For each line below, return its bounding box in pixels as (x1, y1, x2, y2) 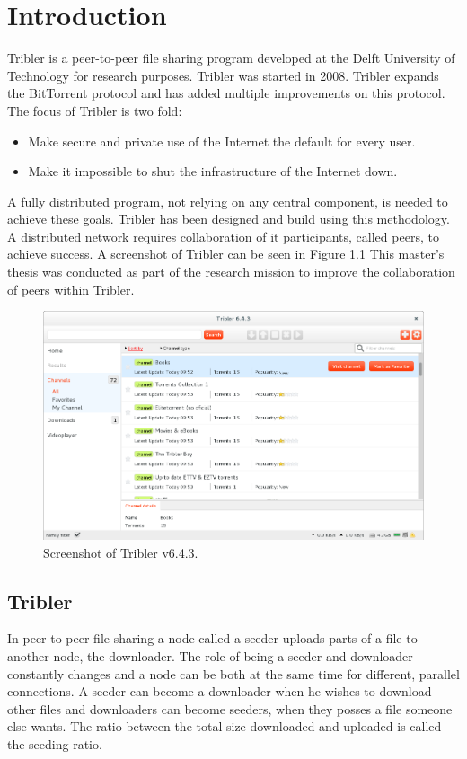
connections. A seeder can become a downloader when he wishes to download (7, 682, 432, 701)
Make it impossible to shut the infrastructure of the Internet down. (28, 162, 398, 181)
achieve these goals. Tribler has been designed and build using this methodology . (7, 209, 450, 228)
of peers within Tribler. (7, 279, 135, 298)
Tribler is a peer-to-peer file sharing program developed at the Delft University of (7, 49, 455, 67)
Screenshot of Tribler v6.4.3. (43, 543, 198, 561)
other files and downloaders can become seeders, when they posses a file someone (7, 699, 453, 718)
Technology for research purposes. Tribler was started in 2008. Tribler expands (7, 66, 439, 84)
